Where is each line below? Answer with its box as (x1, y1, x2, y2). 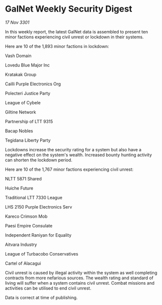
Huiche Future (5, 185, 33, 191)
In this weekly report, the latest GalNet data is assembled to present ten (5, 29, 148, 34)
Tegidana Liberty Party (5, 137, 51, 143)
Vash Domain (5, 52, 32, 59)
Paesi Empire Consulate (5, 223, 52, 228)
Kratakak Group (5, 71, 36, 77)
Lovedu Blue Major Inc (5, 62, 50, 68)
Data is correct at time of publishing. (5, 294, 78, 300)
